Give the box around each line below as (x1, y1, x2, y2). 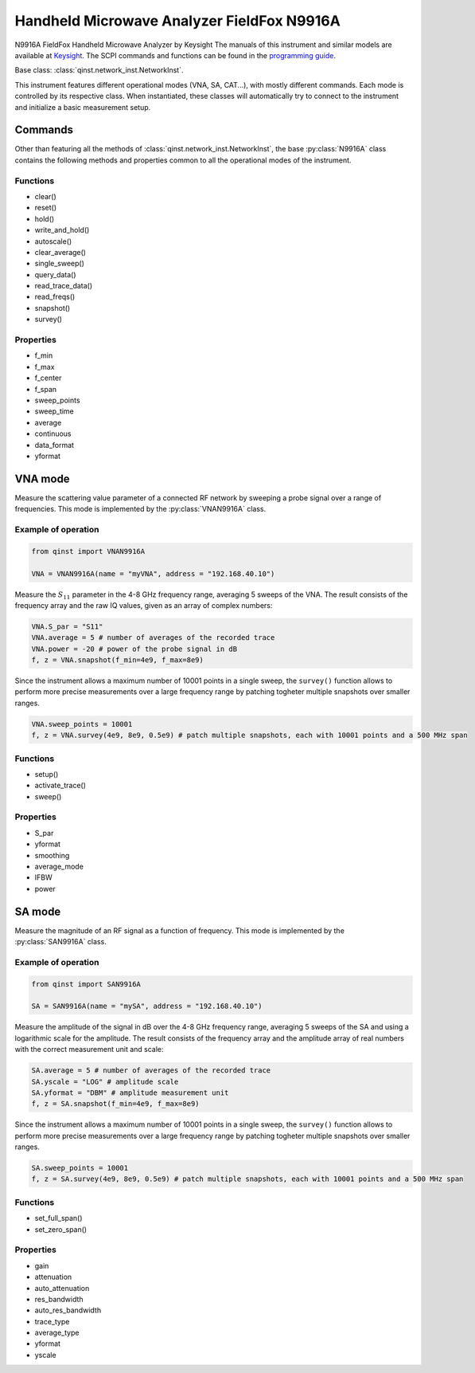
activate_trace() (34, 781, 87, 790)
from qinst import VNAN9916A (31, 547, 146, 555)
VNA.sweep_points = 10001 (31, 720, 133, 728)
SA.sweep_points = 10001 (31, 1163, 129, 1173)
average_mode (34, 861, 84, 872)
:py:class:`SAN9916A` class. (14, 937, 107, 947)
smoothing (34, 850, 70, 860)
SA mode (14, 904, 61, 918)
